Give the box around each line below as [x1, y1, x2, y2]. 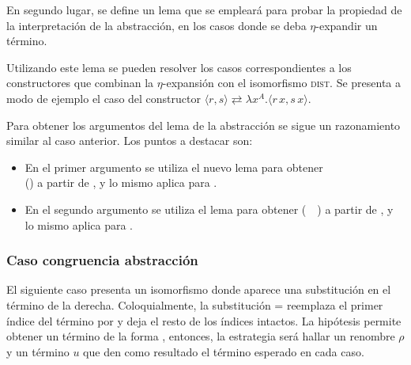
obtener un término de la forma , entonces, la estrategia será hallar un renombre [6, 328, 395, 344]
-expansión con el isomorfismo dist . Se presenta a [162, 74, 402, 91]
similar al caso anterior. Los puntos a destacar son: [6, 132, 253, 149]
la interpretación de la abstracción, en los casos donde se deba [6, 17, 307, 33]
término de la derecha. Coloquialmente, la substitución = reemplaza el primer [6, 296, 383, 313]
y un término [6, 343, 70, 359]
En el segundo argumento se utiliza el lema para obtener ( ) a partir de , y [25, 200, 394, 217]
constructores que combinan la [6, 74, 154, 91]
